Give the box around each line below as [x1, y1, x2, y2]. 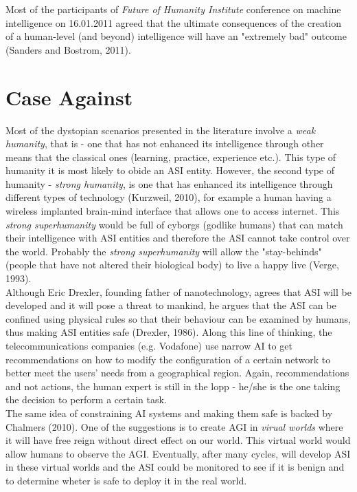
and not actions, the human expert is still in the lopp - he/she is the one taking [5, 378, 341, 393]
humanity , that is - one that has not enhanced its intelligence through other [5, 136, 324, 151]
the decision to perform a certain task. [5, 392, 167, 407]
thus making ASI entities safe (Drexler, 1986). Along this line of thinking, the [5, 325, 332, 339]
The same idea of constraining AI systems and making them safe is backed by [5, 405, 333, 420]
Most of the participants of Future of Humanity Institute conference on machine [5, 2, 341, 16]
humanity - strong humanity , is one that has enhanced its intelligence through [5, 176, 333, 191]
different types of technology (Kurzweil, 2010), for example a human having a [5, 190, 332, 204]
